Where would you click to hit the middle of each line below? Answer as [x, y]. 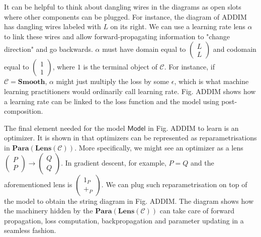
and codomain [235, 49]
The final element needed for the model [65, 128]
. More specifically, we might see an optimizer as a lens [159, 147]
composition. [24, 111]
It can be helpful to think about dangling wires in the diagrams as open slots [123, 7]
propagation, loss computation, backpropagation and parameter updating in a [124, 220]
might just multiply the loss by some [113, 81]
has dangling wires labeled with [53, 26]
